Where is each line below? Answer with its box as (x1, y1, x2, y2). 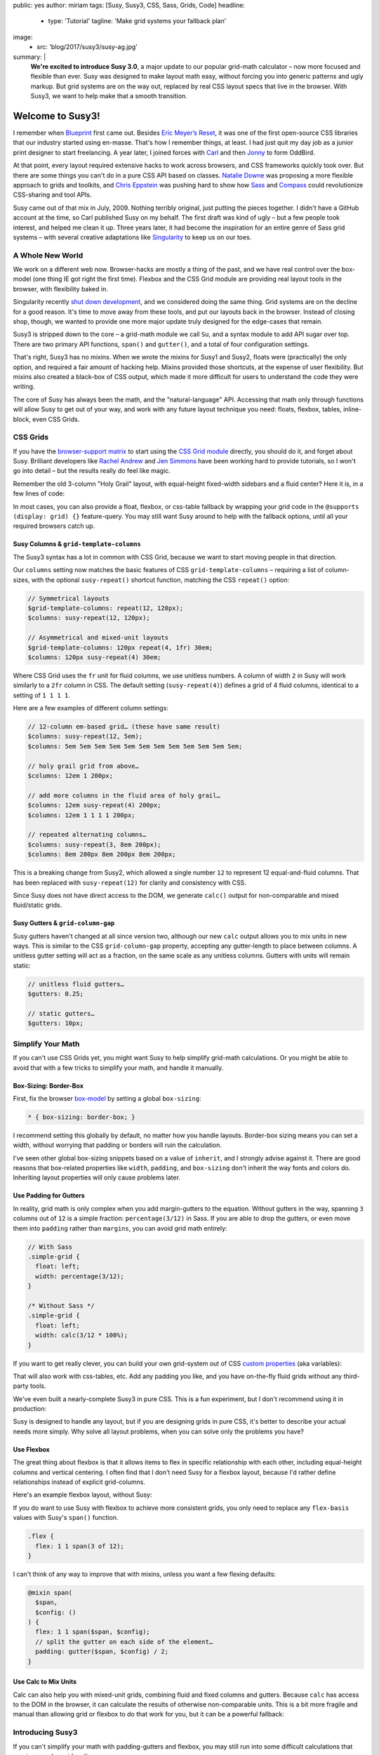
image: (13, 32, 33, 41)
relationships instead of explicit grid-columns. (13, 1478, 145, 1486)
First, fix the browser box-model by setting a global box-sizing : (13, 1094, 201, 1102)
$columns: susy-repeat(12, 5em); (27, 732, 143, 741)
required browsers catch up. (13, 522, 95, 530)
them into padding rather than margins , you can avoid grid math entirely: (13, 1224, 227, 1232)
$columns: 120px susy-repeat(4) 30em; (27, 653, 161, 661)
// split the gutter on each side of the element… (35, 1638, 213, 1645)
